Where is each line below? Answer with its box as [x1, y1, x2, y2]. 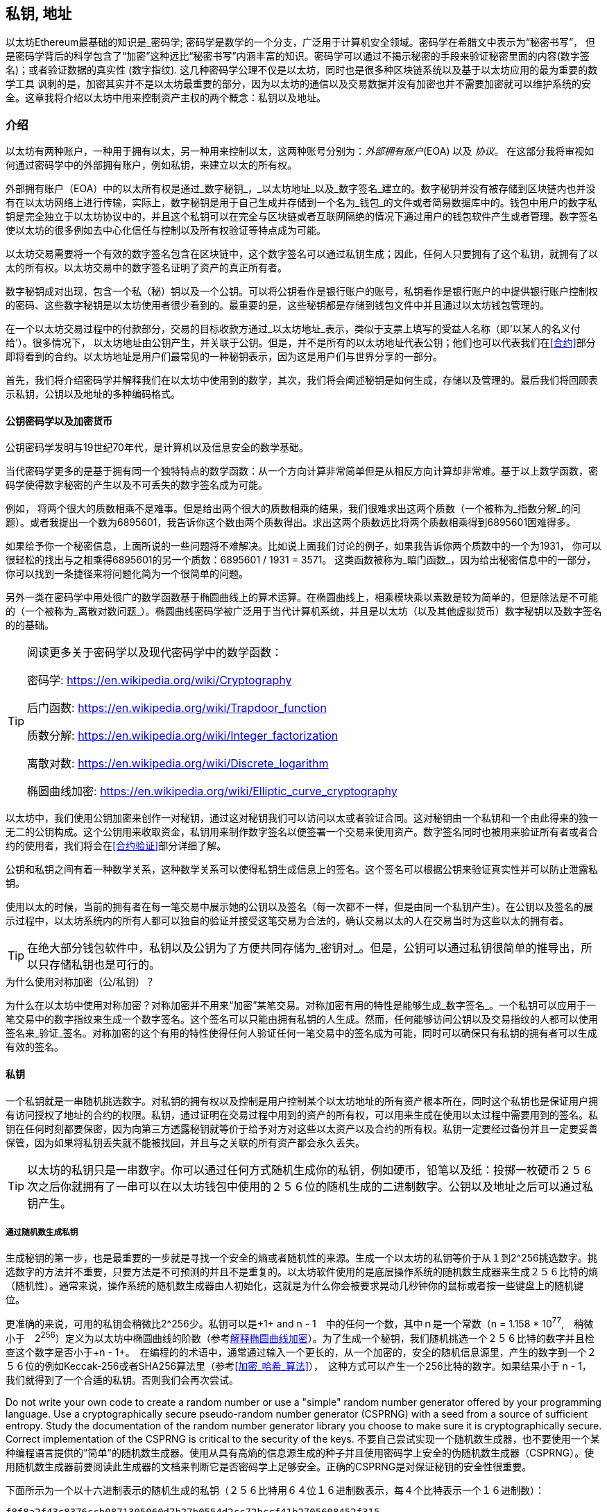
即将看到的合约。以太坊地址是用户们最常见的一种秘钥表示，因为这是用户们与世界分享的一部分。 [6, 350, 443, 363]
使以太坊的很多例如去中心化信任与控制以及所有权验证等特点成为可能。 [6, 224, 326, 237]
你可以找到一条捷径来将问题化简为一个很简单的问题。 [6, 568, 248, 580]
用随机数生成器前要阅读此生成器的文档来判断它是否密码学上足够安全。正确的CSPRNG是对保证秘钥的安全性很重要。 [6, 1460, 532, 1472]
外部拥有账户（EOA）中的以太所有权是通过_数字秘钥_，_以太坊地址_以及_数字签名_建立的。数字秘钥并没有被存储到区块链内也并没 [6, 182, 596, 195]
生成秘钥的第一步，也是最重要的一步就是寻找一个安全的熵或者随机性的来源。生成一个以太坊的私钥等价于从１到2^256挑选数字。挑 [6, 1252, 597, 1264]
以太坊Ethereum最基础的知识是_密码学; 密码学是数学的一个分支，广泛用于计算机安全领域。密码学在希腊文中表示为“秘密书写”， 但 [6, 36, 595, 49]
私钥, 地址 [6, 5, 72, 22]
